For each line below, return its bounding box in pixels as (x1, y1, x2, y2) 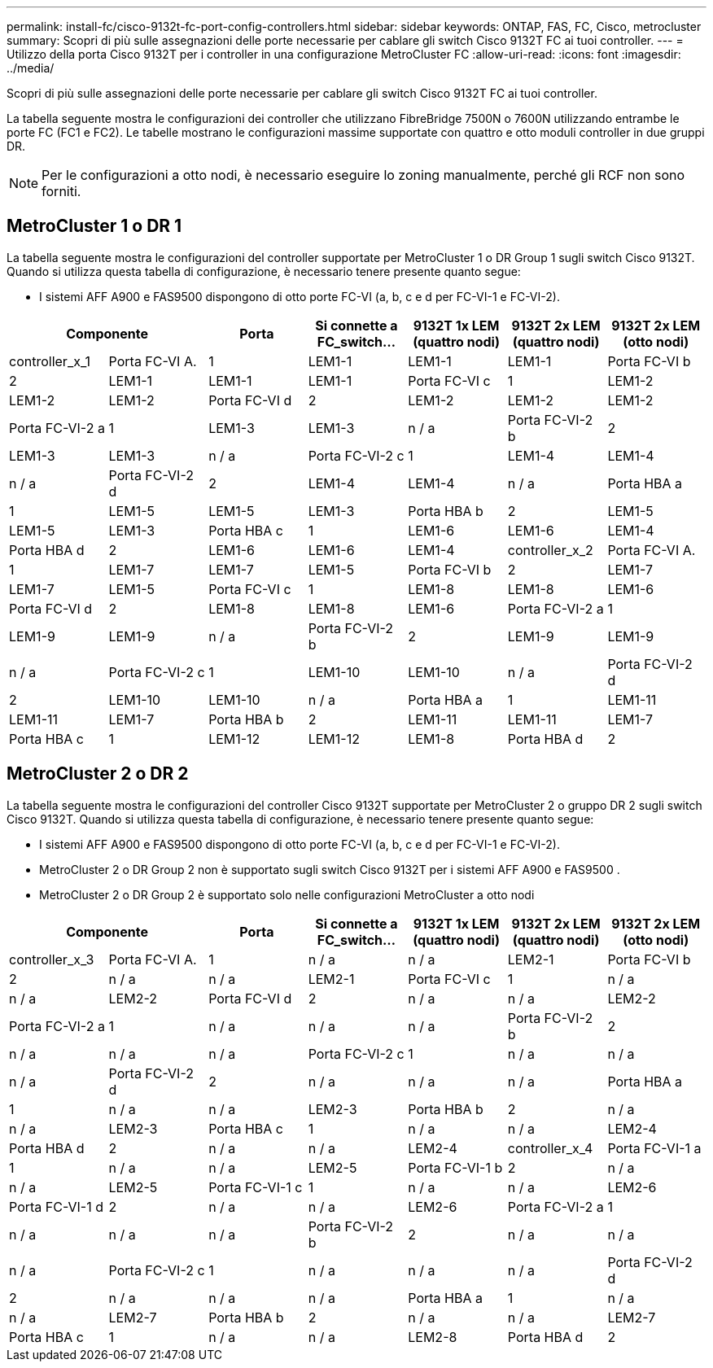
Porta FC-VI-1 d (9, 1198, 103, 1215)
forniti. (42, 183, 81, 199)
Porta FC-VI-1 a (607, 1139, 702, 1156)
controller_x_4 (507, 1139, 593, 1156)
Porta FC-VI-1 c (208, 1178, 303, 1195)
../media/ (7, 61, 55, 75)
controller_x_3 (9, 951, 94, 968)
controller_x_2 (507, 541, 593, 558)
